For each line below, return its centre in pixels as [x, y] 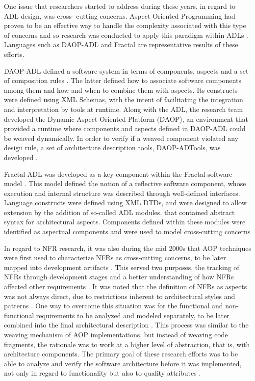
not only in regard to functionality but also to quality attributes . [102, 373]
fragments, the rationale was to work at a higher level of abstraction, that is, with [127, 344]
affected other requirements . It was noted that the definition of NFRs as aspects [126, 286]
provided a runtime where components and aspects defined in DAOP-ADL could [125, 128]
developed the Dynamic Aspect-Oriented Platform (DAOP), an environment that [126, 119]
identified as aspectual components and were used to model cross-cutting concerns [127, 231]
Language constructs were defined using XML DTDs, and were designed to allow [125, 203]
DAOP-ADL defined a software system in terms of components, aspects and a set [126, 70]
